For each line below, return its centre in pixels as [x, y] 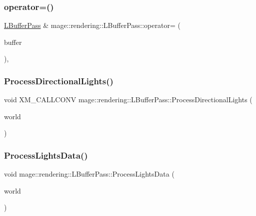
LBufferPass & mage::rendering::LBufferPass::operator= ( [92, 25]
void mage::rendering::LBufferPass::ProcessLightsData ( [89, 174]
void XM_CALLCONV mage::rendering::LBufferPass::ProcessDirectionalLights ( [128, 100]
